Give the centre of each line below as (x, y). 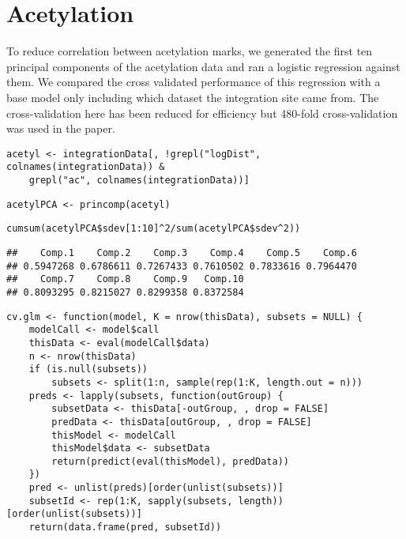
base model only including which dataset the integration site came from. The (193, 97)
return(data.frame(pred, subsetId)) (125, 528)
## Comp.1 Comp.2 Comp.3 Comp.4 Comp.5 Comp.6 (182, 253)
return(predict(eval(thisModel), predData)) (170, 461)
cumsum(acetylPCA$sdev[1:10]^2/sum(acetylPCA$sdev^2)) (154, 229)
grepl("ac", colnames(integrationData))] (139, 180)
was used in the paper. (61, 128)
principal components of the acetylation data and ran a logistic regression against (203, 66)
